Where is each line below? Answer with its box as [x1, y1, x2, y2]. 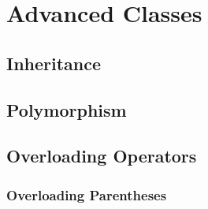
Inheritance [6, 50, 102, 75]
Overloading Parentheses [6, 185, 167, 204]
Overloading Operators [6, 144, 197, 168]
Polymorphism [6, 97, 127, 121]
